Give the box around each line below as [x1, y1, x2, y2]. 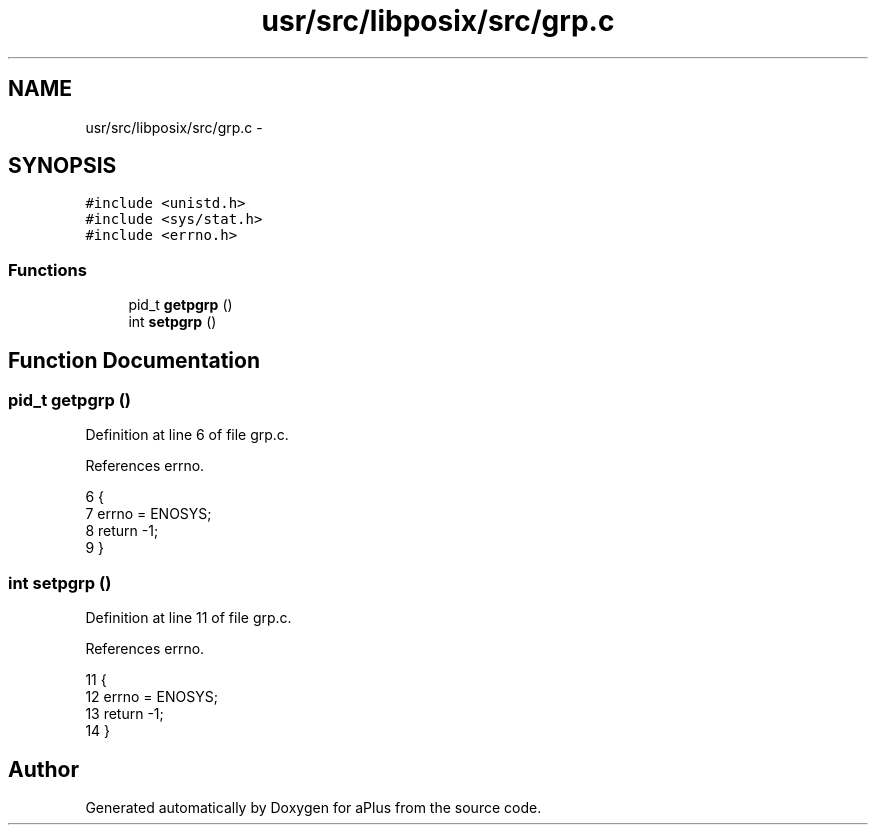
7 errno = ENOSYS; [85, 505, 212, 523]
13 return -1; [85, 705, 164, 723]
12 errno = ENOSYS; [85, 688, 218, 706]
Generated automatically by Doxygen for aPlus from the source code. [85, 799, 542, 816]
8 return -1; [85, 522, 159, 540]
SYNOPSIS [8, 153, 117, 179]
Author [8, 756, 79, 782]
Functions [8, 259, 87, 280]
